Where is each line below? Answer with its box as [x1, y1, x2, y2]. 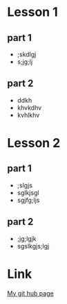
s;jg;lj [17, 58, 33, 66]
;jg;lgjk [17, 234, 37, 243]
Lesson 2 [7, 135, 61, 151]
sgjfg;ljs [17, 196, 40, 204]
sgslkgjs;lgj [17, 242, 50, 250]
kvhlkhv [17, 110, 40, 119]
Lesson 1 [7, 4, 59, 20]
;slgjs [17, 181, 33, 189]
